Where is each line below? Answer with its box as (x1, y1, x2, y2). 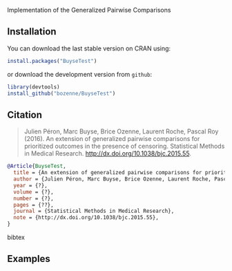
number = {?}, (13, 195, 54, 202)
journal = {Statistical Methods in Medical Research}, (13, 207, 175, 215)
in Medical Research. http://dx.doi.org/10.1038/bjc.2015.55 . (23, 149, 192, 158)
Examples (7, 253, 50, 265)
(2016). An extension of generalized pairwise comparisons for (23, 135, 200, 143)
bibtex (7, 233, 26, 241)
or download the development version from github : (7, 70, 153, 78)
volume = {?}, (13, 188, 54, 196)
